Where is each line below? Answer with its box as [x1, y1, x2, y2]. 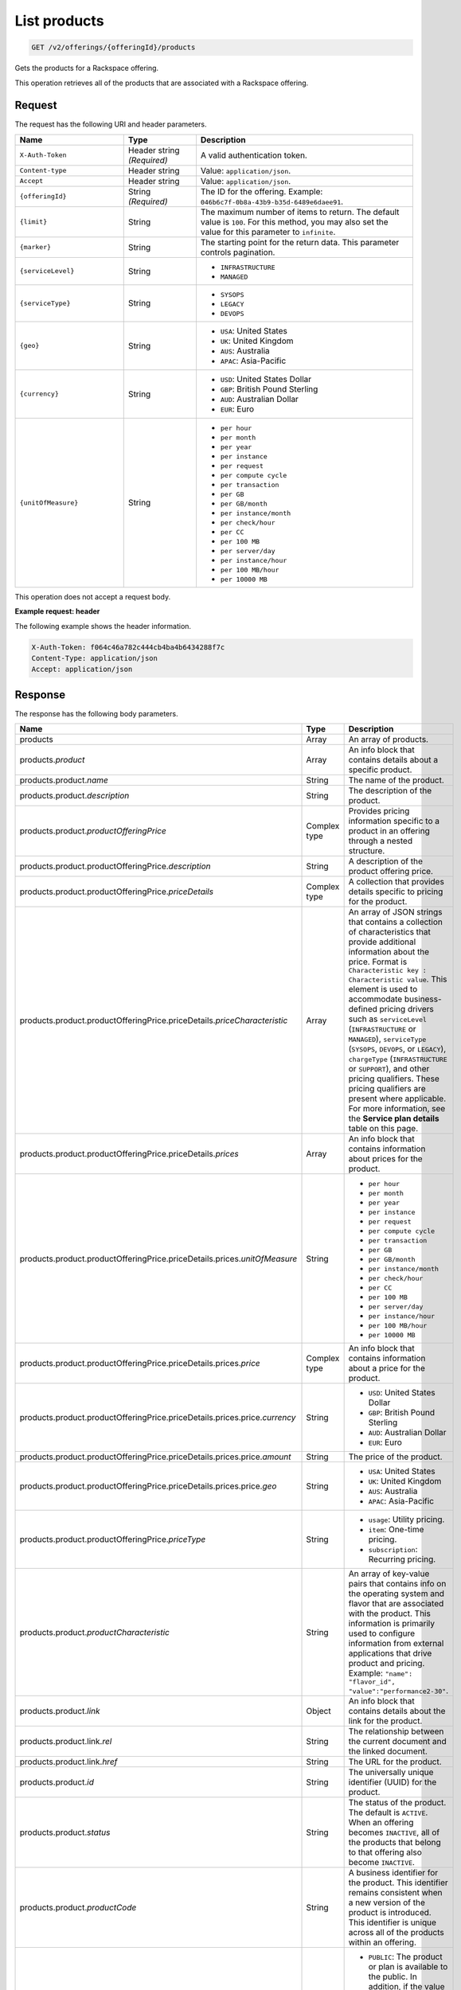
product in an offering [348, 825, 430, 837]
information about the [348, 946, 430, 958]
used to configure [348, 1628, 416, 1639]
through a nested [348, 836, 413, 847]
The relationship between [348, 1726, 444, 1737]
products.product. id [19, 1777, 95, 1788]
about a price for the [348, 1363, 425, 1374]
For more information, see [348, 1103, 446, 1114]
